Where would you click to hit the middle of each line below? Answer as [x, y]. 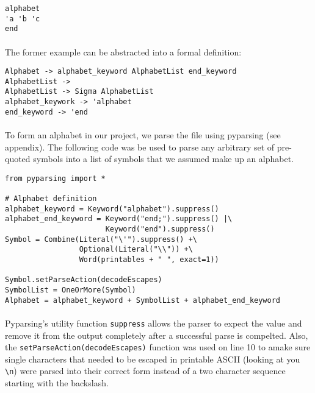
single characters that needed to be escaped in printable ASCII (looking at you [153, 359]
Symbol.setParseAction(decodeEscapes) [84, 280]
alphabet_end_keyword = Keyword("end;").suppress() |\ [119, 219]
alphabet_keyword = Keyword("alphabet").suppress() [112, 209]
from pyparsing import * [55, 178]
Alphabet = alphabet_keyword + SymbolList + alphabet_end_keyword [143, 300]
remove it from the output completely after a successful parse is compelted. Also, [157, 335]
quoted [18, 159]
